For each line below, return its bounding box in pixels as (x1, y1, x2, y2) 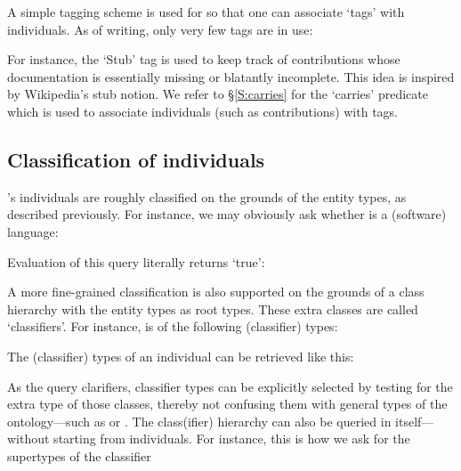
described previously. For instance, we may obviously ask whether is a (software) (7, 205, 447, 223)
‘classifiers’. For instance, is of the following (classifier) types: (7, 317, 338, 336)
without (7, 429, 50, 448)
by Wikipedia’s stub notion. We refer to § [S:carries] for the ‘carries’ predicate (7, 85, 428, 103)
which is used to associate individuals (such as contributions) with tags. (7, 102, 399, 120)
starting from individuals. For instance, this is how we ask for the (53, 429, 410, 448)
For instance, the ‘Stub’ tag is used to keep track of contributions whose (7, 50, 400, 69)
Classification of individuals (7, 145, 265, 173)
